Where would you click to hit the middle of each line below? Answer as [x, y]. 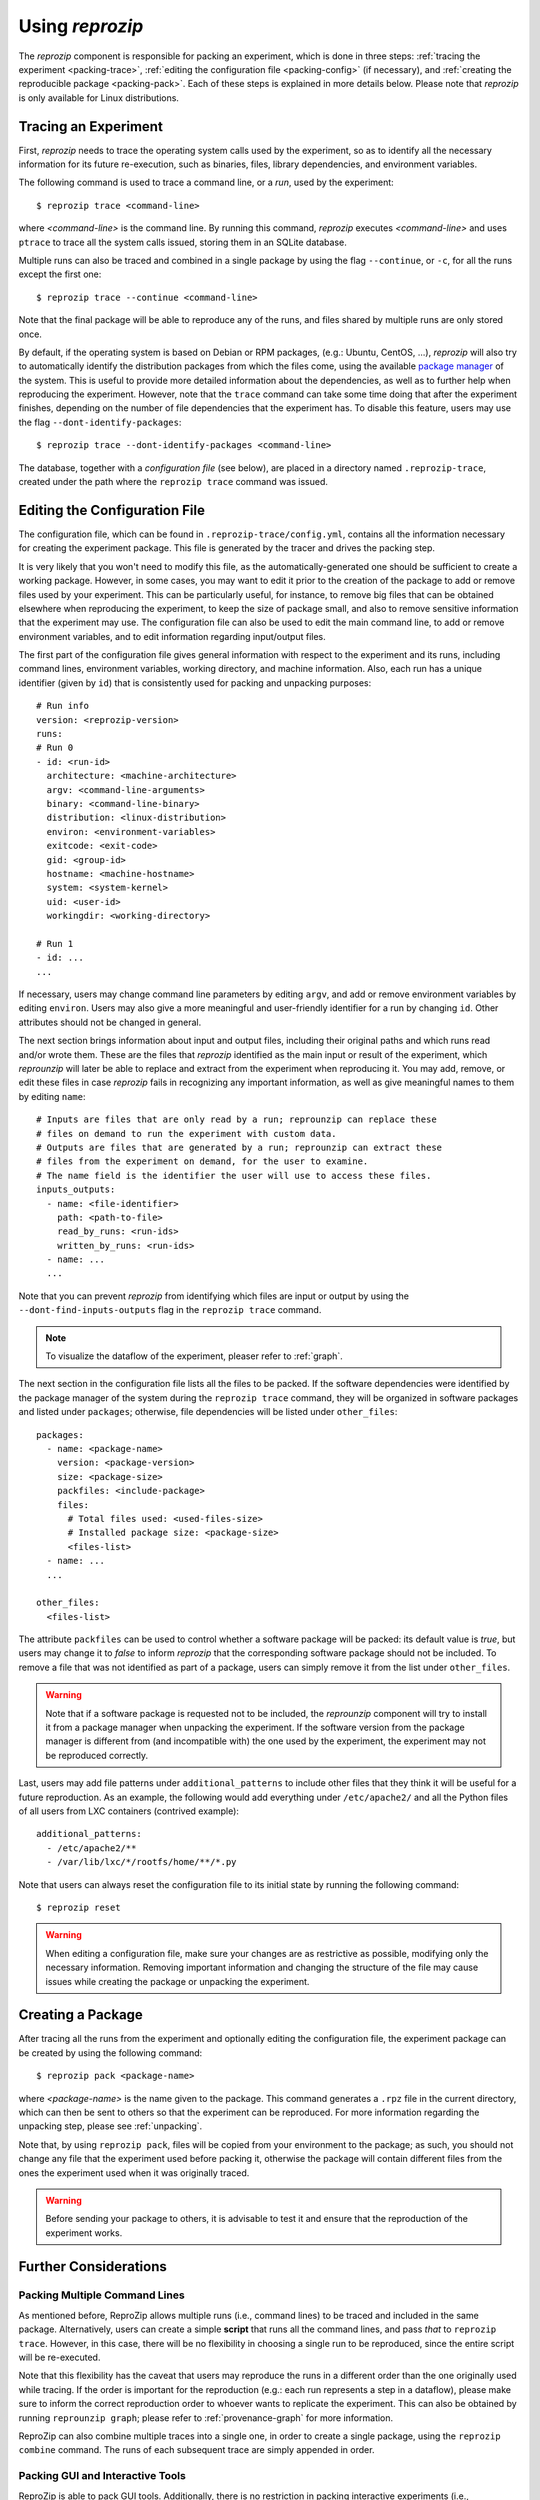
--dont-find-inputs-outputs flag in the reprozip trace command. [170, 1310]
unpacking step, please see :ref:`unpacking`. [110, 2126]
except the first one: [60, 274]
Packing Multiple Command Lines [101, 2295]
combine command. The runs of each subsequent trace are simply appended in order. [196, 2450]
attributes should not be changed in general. [110, 1022]
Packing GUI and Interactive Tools [102, 2476]
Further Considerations [92, 2266]
